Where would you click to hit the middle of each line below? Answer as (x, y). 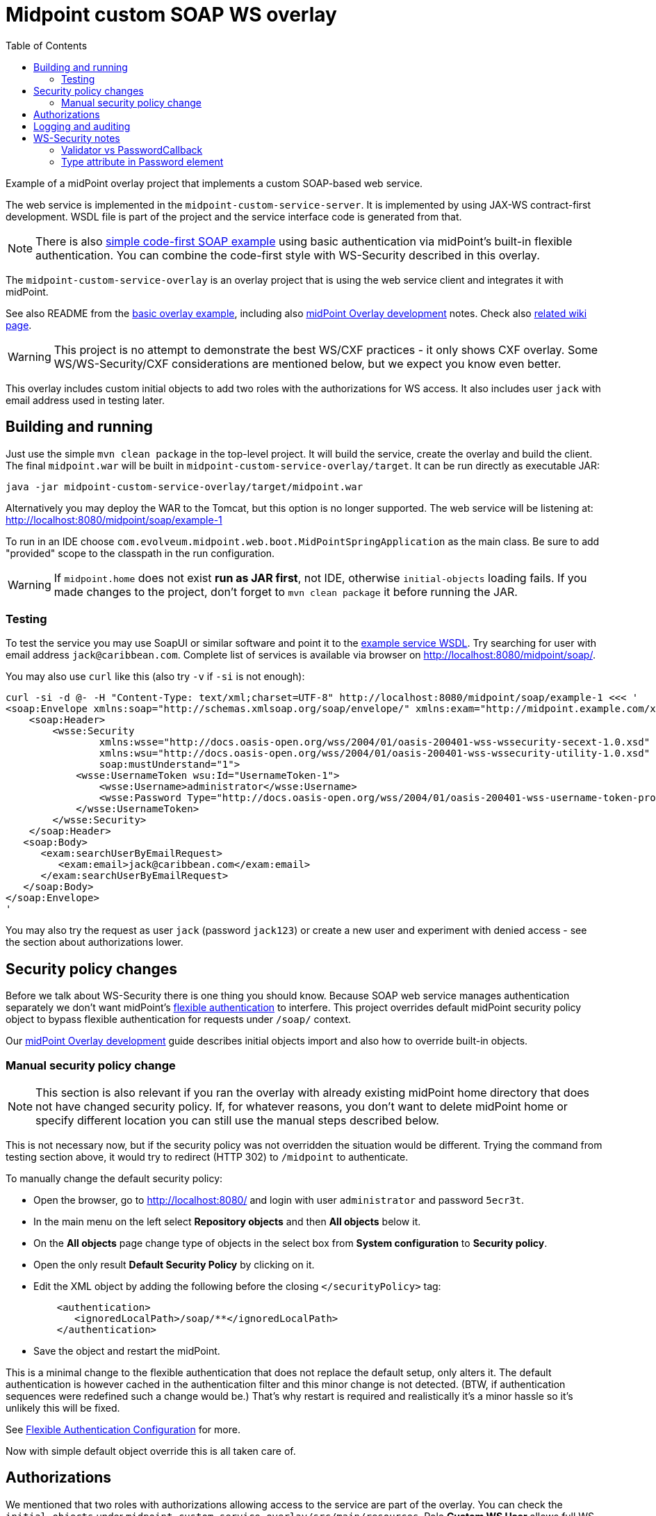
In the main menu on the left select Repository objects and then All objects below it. (227, 1221)
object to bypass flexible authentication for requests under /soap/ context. (178, 1019)
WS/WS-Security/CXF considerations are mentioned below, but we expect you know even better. (307, 363)
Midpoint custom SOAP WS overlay (171, 15)
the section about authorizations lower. (95, 942)
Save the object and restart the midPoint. (127, 1350)
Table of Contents (47, 45)
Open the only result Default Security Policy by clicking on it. (174, 1264)
